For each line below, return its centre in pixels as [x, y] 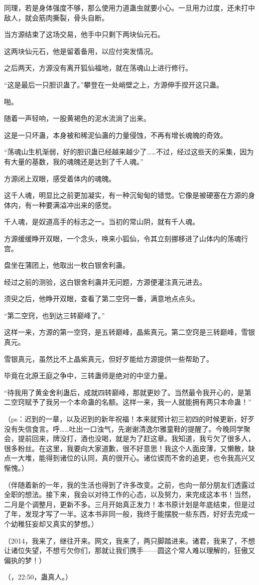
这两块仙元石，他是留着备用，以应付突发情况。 [81, 51]
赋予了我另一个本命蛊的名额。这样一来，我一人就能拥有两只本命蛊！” [138, 402]
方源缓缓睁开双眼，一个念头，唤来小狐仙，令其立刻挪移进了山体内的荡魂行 [126, 238]
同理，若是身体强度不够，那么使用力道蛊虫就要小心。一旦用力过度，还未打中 [129, 7]
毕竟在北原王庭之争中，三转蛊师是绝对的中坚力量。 [88, 375]
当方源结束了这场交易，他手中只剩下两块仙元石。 [84, 34]
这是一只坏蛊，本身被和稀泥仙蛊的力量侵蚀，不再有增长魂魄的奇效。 [116, 135]
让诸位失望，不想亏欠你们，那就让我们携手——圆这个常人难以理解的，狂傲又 [129, 550]
